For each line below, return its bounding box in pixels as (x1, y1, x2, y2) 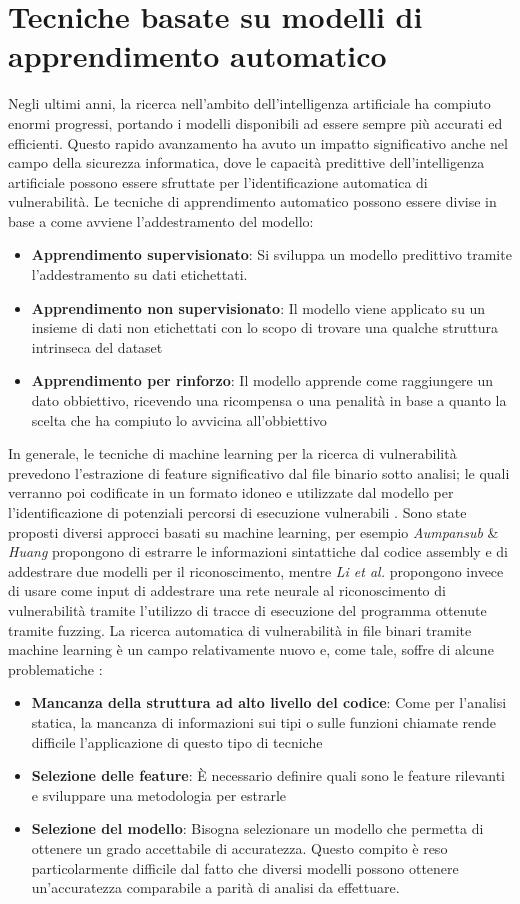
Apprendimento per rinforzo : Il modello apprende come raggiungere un (31, 370, 494, 391)
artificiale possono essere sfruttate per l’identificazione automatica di (8, 171, 428, 192)
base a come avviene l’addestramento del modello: (8, 210, 314, 231)
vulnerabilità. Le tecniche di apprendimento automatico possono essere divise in (8, 191, 497, 212)
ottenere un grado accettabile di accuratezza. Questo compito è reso (31, 837, 448, 858)
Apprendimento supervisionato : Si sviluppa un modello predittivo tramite (31, 244, 512, 265)
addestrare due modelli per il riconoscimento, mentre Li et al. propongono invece (8, 560, 504, 581)
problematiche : (8, 658, 103, 679)
